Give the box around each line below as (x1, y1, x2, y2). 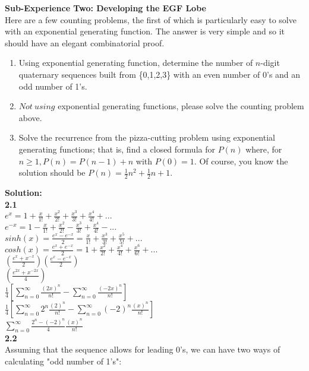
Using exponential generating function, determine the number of (18, 56, 253, 69)
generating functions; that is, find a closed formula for (18, 142, 215, 155)
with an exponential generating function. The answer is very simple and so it (5, 25, 285, 37)
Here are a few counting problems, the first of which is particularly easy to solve (5, 13, 297, 26)
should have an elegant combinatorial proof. (5, 36, 165, 49)
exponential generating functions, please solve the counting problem (58, 100, 304, 112)
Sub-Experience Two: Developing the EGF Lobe (5, 2, 206, 14)
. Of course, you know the (194, 154, 288, 167)
